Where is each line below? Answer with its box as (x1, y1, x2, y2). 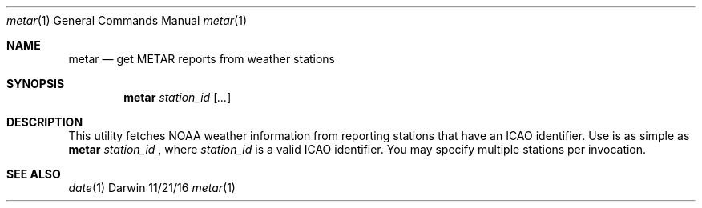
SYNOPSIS (6, 77, 65, 90)
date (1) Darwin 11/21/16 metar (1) (68, 181, 236, 194)
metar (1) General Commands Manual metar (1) (6, 14, 248, 27)
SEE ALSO (6, 167, 61, 181)
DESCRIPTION (6, 115, 83, 129)
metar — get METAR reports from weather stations (68, 52, 336, 66)
